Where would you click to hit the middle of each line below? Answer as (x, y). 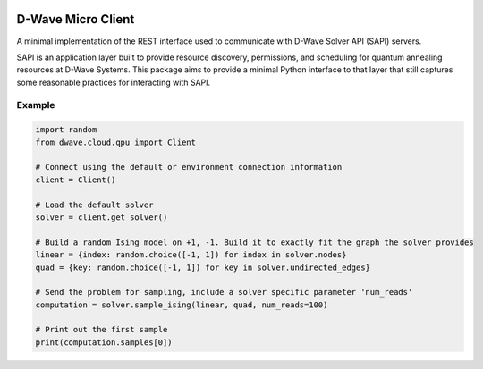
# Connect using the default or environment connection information (189, 167)
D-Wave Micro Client (76, 19)
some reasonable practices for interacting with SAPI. (114, 82)
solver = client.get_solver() (102, 217)
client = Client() (76, 180)
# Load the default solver (94, 205)
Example (36, 105)
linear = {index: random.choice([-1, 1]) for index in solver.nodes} (191, 255)
